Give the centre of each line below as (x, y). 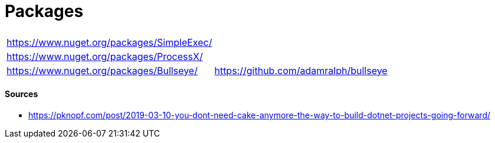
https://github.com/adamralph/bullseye (301, 70)
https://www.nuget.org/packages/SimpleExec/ (109, 42)
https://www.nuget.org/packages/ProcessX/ (105, 56)
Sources (22, 94)
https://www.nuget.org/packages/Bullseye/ (102, 70)
